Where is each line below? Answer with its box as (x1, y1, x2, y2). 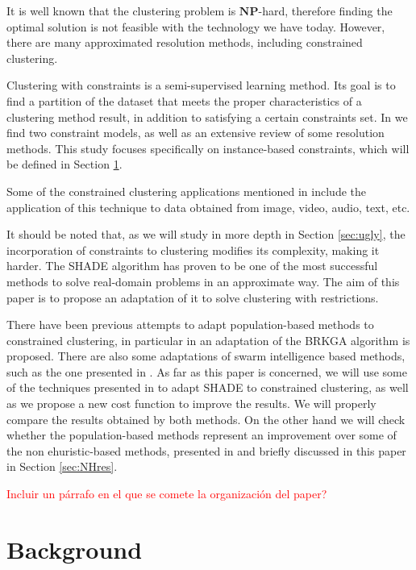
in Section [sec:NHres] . (6, 458, 118, 475)
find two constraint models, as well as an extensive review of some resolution (6, 124, 385, 141)
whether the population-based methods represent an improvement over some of (6, 426, 397, 443)
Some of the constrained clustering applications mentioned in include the (6, 182, 367, 199)
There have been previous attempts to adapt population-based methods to (6, 316, 374, 333)
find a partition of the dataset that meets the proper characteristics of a (6, 92, 362, 109)
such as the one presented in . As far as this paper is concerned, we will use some (6, 363, 407, 380)
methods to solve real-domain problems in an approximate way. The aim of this (6, 273, 400, 289)
